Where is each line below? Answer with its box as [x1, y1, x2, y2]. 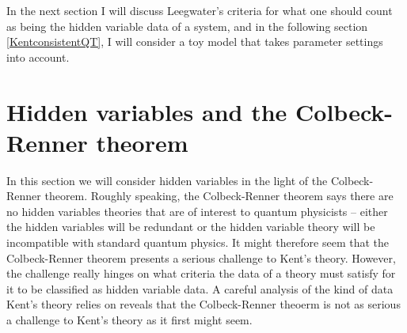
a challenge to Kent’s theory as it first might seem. [6, 312, 253, 328]
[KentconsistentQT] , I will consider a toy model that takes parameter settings [6, 33, 383, 50]
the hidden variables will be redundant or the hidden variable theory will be [6, 218, 375, 235]
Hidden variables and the [6, 95, 287, 127]
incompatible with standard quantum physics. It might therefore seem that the [6, 234, 390, 251]
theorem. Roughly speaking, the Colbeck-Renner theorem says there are [44, 187, 394, 204]
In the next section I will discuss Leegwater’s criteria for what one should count [6, 2, 393, 18]
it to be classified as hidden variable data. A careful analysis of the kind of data [6, 280, 394, 297]
